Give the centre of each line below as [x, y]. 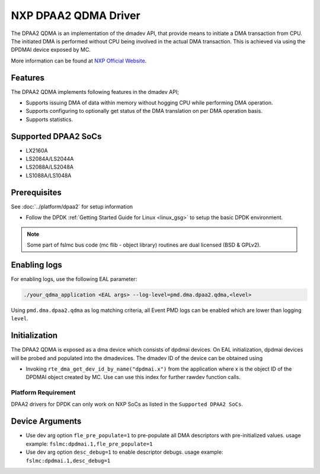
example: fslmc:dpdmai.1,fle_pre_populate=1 [89, 444]
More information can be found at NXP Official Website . [79, 61]
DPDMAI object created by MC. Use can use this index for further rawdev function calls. [133, 377]
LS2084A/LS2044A [50, 159]
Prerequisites [36, 192]
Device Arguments [46, 421]
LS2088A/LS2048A [50, 167]
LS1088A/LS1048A [49, 175]
